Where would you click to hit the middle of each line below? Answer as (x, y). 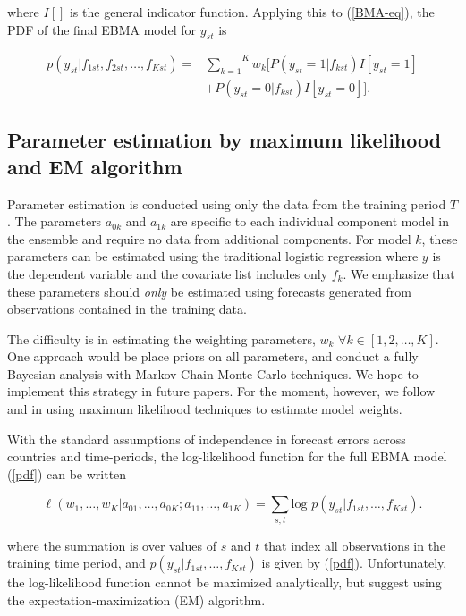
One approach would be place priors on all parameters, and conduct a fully (213, 356)
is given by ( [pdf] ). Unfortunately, (354, 563)
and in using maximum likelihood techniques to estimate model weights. (205, 409)
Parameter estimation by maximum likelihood (225, 140)
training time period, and (76, 563)
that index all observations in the (355, 545)
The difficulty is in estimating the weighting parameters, (161, 338)
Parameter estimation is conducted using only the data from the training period (227, 203)
